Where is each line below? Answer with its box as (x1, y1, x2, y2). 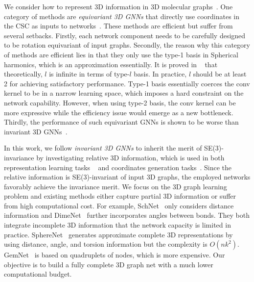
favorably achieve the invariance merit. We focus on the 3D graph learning (4, 181, 227, 191)
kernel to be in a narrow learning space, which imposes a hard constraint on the (4, 88, 244, 98)
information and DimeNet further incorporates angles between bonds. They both (4, 210, 250, 220)
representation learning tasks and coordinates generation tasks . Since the (4, 162, 232, 172)
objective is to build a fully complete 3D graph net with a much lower (4, 259, 213, 269)
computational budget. (4, 269, 72, 279)
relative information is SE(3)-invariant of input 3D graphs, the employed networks (4, 172, 251, 182)
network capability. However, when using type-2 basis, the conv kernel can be (4, 97, 236, 107)
